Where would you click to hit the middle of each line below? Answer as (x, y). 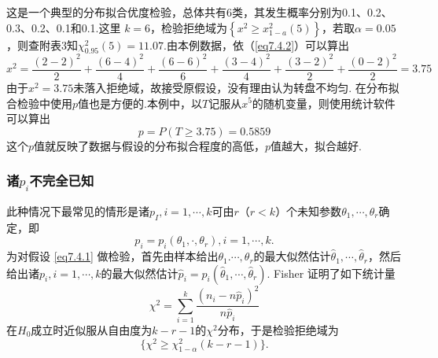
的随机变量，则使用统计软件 (324, 103)
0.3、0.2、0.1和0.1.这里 (64, 27)
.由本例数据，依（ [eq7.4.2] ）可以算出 (257, 44)
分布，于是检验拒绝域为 (278, 329)
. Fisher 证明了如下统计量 (331, 273)
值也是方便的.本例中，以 (140, 103)
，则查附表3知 (42, 44)
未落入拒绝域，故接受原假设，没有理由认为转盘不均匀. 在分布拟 (236, 87)
